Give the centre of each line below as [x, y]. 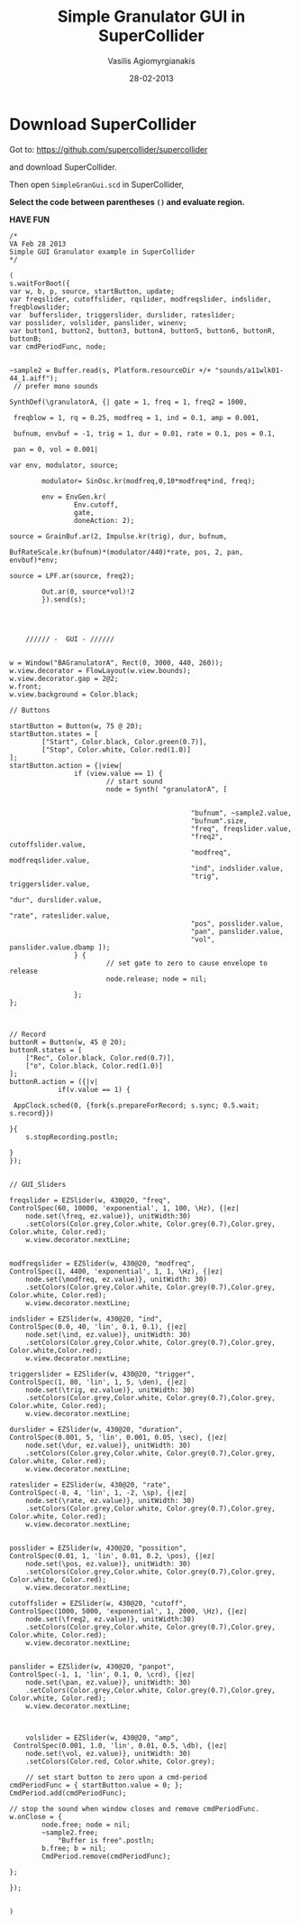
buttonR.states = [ [46, 1050]
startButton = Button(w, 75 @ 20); [76, 726]
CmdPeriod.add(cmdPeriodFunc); [68, 1793]
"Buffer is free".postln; [106, 1840]
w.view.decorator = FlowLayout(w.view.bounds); [100, 670]
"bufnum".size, [219, 821]
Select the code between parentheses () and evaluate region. [127, 201]
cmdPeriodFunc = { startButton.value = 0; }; [96, 1785]
